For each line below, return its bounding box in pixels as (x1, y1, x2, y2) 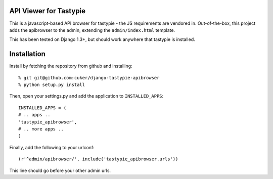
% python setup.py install (18, 81, 85, 87)
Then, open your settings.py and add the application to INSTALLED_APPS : (9, 93, 164, 99)
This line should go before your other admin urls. (9, 167, 111, 173)
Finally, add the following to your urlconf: (9, 144, 95, 150)
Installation (9, 50, 45, 58)
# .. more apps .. (18, 126, 64, 131)
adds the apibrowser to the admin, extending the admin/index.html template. (9, 27, 175, 33)
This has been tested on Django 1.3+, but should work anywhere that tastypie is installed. (9, 36, 195, 42)
